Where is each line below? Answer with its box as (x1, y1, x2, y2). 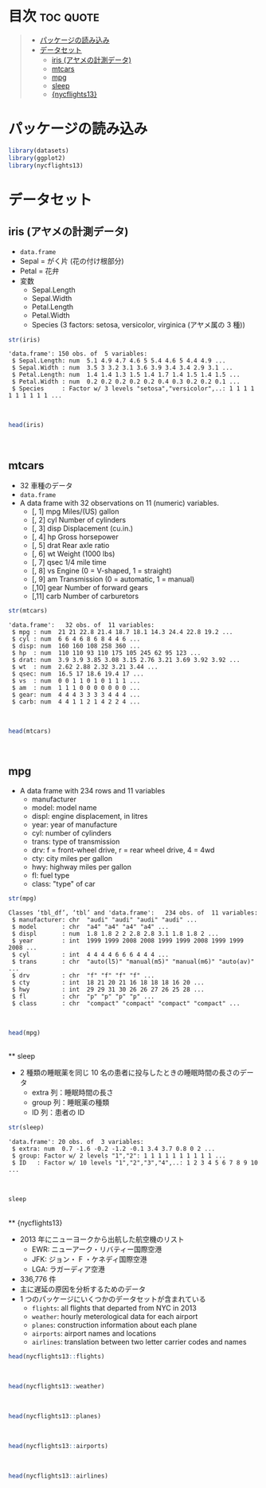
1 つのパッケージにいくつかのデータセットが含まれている (19, 1294, 206, 1304)
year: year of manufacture (31, 820, 118, 829)
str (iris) (8, 335, 41, 343)
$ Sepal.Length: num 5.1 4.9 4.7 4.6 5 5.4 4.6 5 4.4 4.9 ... (11, 357, 226, 365)
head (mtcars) (8, 726, 52, 735)
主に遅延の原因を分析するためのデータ (19, 1284, 146, 1294)
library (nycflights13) (8, 161, 84, 170)
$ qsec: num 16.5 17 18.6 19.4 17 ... (11, 670, 145, 678)
